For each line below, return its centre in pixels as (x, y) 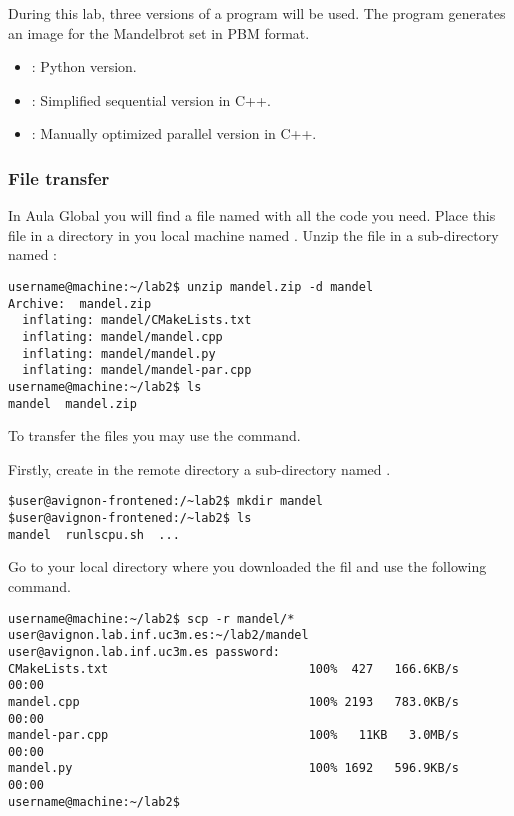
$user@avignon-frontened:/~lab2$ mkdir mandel (165, 501)
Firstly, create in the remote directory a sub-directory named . (199, 468)
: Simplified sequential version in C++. (151, 99)
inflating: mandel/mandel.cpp (122, 336)
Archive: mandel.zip (80, 303)
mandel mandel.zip (72, 403)
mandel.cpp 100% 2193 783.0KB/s (234, 701)
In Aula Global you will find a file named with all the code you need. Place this (252, 215)
